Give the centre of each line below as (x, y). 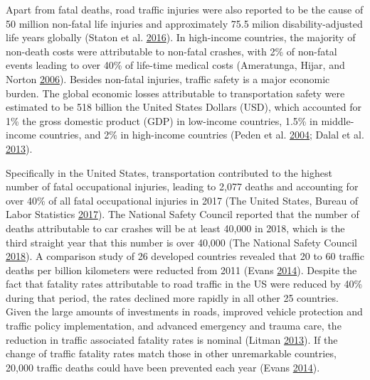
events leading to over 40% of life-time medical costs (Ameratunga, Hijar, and (175, 65)
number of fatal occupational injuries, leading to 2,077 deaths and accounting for (182, 186)
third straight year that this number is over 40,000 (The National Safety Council (181, 242)
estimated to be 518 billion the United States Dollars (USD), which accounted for (184, 107)
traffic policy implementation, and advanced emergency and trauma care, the (174, 326)
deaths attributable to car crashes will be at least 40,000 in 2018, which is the (175, 228)
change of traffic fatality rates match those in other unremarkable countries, (171, 353)
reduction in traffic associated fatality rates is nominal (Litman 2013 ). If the (172, 339)
